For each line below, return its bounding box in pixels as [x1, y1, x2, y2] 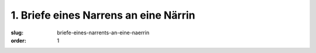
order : [11, 37, 26, 44]
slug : [11, 29, 23, 36]
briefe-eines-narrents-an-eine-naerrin [57, 29, 149, 36]
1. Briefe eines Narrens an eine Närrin [11, 9, 195, 22]
